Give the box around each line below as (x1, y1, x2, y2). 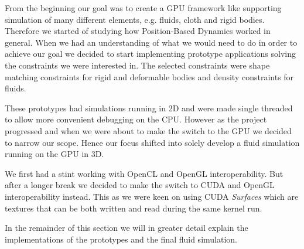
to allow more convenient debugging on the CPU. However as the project (5, 113, 267, 125)
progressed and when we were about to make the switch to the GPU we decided (5, 124, 292, 137)
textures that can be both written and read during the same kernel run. (5, 202, 262, 214)
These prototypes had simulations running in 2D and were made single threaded (5, 101, 293, 114)
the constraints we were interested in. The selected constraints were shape (5, 59, 270, 71)
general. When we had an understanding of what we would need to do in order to (5, 36, 298, 48)
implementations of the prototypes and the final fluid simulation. (5, 233, 237, 245)
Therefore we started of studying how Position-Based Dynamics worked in (5, 25, 271, 37)
